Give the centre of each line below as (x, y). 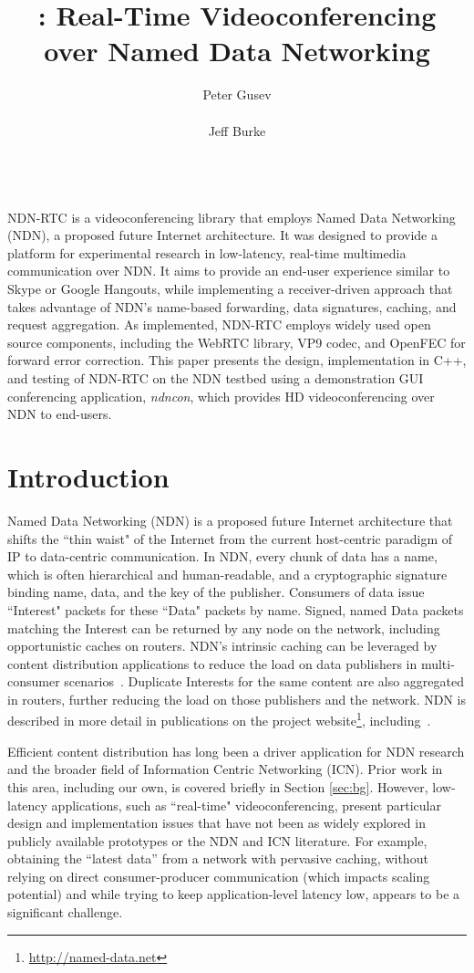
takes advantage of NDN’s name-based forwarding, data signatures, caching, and (232, 306)
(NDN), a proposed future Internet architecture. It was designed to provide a (222, 235)
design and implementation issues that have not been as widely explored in (216, 823)
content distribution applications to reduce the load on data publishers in (212, 663)
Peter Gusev (237, 94)
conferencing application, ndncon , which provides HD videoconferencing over (221, 396)
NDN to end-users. (60, 414)
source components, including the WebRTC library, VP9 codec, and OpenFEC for (237, 342)
